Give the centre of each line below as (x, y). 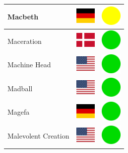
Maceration (25, 41)
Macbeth (23, 16)
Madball (20, 88)
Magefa (19, 112)
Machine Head (29, 65)
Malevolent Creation (38, 136)
